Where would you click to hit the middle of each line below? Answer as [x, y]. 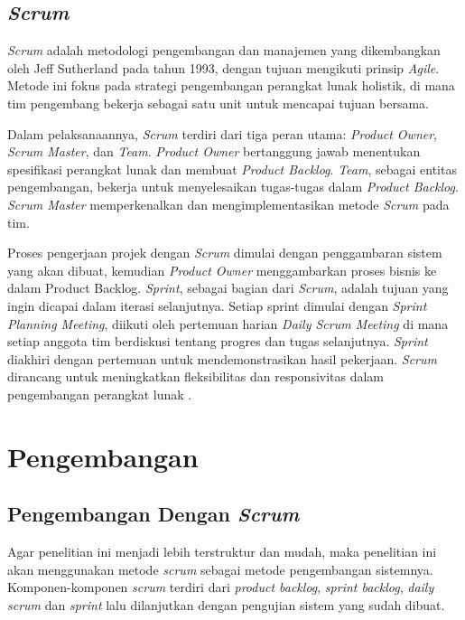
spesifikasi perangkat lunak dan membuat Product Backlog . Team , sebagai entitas [232, 169]
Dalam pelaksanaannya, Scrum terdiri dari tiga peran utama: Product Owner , [223, 133]
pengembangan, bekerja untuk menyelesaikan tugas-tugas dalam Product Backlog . [233, 187]
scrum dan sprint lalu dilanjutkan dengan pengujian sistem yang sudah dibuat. [226, 604]
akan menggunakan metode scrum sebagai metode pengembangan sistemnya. [220, 569]
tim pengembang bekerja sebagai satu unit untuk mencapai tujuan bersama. [219, 103]
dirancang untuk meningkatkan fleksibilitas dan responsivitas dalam [196, 376]
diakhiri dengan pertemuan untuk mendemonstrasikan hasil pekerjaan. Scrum [222, 358]
